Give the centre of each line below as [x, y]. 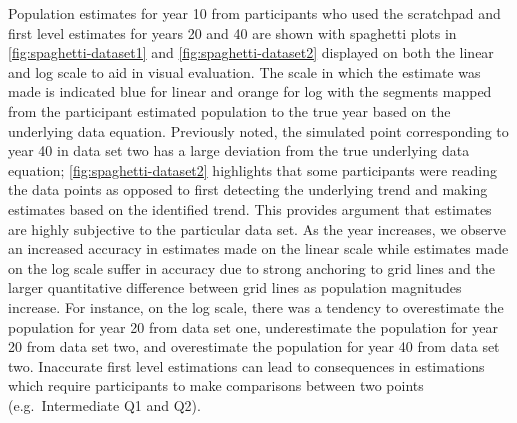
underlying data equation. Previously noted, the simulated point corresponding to [258, 130]
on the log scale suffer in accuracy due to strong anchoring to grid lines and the [251, 267]
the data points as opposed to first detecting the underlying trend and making [248, 189]
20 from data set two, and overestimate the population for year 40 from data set [254, 346]
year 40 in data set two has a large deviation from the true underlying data [239, 150]
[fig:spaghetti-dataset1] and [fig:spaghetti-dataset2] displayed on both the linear [251, 52]
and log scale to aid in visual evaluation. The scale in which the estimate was [244, 71]
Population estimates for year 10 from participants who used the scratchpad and [254, 13]
